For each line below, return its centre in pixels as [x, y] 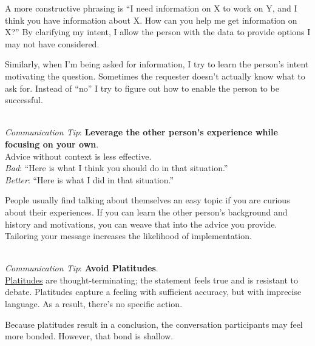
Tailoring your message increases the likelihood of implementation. [128, 236]
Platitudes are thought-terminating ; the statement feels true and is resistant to [152, 280]
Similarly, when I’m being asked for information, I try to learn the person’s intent [157, 64]
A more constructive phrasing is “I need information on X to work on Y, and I [151, 8]
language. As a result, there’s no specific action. [94, 304]
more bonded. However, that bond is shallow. [89, 336]
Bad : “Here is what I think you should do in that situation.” [117, 168]
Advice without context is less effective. [78, 156]
